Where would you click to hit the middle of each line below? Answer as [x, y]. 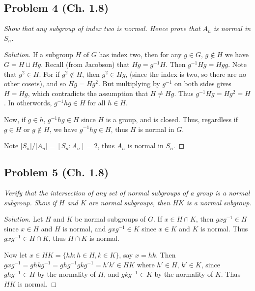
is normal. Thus [224, 228]
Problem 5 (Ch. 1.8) [57, 172]
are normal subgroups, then [129, 202]
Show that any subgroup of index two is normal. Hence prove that [102, 28]
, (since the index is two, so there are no [186, 74]
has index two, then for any [140, 54]
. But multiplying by [129, 83]
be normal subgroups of [110, 219]
